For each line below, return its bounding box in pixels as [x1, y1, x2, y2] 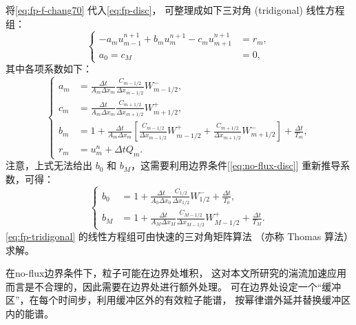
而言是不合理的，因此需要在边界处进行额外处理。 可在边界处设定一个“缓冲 [6, 279, 342, 293]
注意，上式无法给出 [6, 158, 92, 173]
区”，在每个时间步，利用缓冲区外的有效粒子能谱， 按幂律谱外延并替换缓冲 [6, 293, 342, 307]
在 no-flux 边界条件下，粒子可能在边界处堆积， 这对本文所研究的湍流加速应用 [6, 266, 347, 280]
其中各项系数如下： [6, 61, 92, 76]
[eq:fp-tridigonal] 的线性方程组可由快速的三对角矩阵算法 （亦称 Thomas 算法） [6, 228, 348, 243]
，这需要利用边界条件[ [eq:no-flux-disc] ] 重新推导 [131, 158, 341, 173]
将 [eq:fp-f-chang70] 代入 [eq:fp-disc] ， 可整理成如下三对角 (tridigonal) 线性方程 [6, 3, 345, 17]
